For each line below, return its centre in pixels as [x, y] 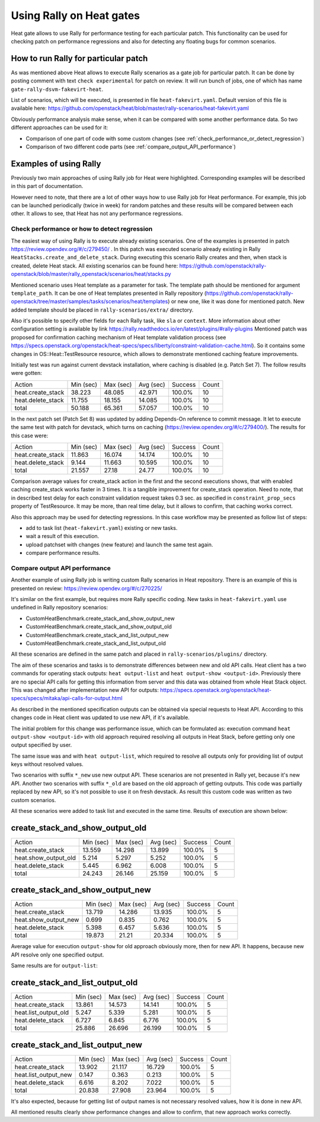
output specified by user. [41, 745]
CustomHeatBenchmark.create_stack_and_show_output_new [100, 618]
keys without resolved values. [47, 764]
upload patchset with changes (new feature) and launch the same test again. [119, 544]
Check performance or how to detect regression [82, 229]
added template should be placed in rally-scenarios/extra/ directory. [102, 310]
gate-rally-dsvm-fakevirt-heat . [57, 89]
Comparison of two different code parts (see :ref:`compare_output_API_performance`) [131, 147]
